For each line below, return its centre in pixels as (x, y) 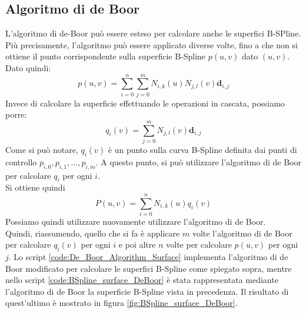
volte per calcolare (199, 244)
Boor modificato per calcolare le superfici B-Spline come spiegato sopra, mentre (149, 268)
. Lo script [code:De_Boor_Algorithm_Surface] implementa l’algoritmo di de (148, 257)
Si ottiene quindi (35, 187)
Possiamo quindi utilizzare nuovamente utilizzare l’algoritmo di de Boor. (136, 222)
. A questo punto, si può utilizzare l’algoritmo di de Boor (198, 162)
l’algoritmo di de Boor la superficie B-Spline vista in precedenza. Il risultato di (147, 291)
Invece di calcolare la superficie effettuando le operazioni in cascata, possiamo (145, 103)
